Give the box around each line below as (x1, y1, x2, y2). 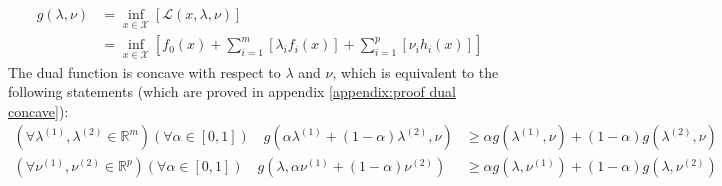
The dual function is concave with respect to (8, 61, 281, 82)
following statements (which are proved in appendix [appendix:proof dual (8, 81, 456, 102)
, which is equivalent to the (332, 61, 499, 82)
